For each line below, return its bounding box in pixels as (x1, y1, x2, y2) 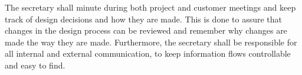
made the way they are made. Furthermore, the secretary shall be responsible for (5, 35, 297, 48)
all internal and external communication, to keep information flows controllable (5, 47, 291, 60)
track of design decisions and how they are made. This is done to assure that (5, 12, 283, 25)
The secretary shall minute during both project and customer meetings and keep (5, 1, 296, 13)
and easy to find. (5, 58, 65, 71)
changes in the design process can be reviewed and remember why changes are (5, 24, 287, 37)
